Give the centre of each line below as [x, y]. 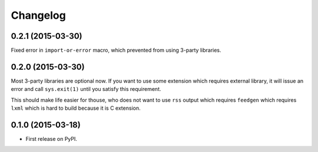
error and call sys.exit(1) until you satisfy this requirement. [86, 89]
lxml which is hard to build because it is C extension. [76, 108]
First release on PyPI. [52, 139]
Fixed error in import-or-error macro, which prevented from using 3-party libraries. [116, 50]
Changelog [38, 15]
